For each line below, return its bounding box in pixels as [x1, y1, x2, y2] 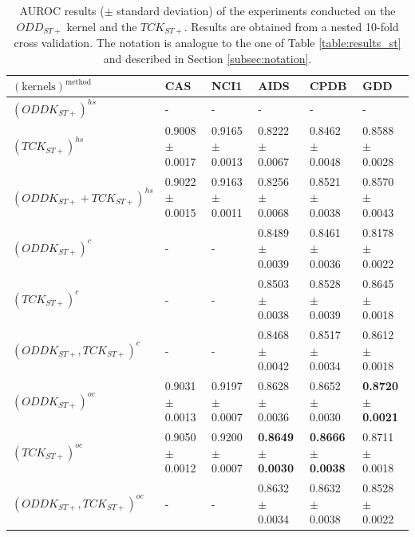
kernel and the [66, 18, 137, 34]
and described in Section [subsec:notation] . [103, 49, 312, 66]
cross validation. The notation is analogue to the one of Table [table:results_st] [14, 34, 401, 51]
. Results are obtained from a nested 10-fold [184, 18, 399, 34]
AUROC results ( [19, 2, 105, 18]
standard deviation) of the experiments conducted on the [117, 2, 396, 18]
